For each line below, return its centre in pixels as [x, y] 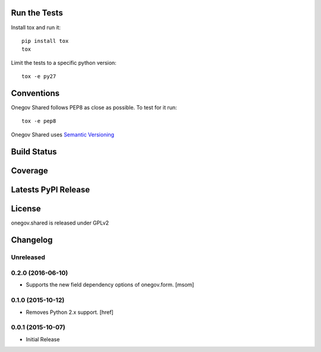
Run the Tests [37, 13]
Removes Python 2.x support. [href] [70, 312]
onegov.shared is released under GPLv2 [60, 223]
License [26, 208]
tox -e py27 [39, 77]
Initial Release [43, 339]
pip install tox [45, 41]
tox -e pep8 [39, 121]
